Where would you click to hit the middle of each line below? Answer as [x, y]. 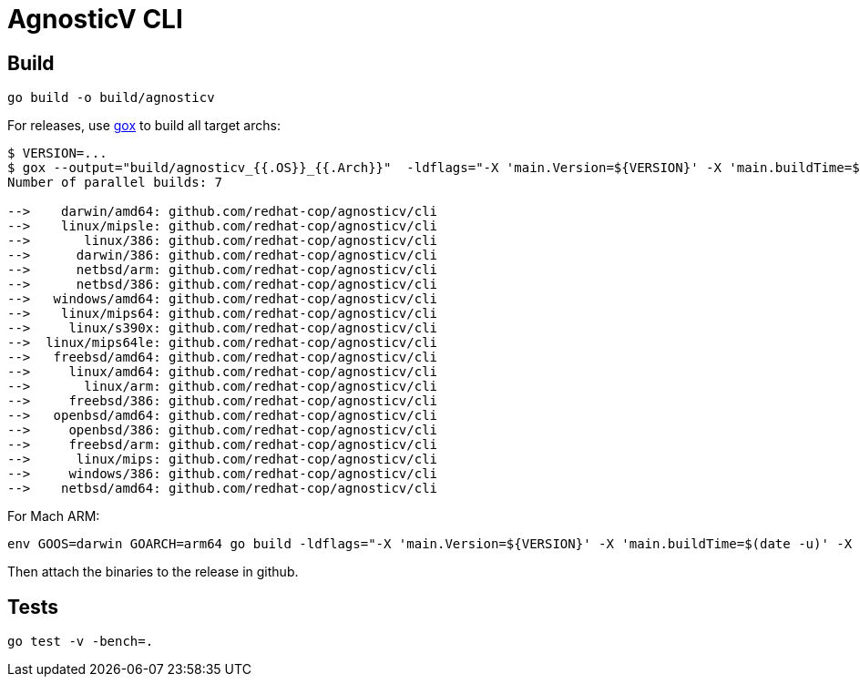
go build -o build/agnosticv [111, 98]
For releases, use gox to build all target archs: [144, 126]
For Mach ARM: [54, 516]
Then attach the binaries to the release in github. [153, 572]
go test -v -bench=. [81, 642]
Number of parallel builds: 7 [115, 183]
